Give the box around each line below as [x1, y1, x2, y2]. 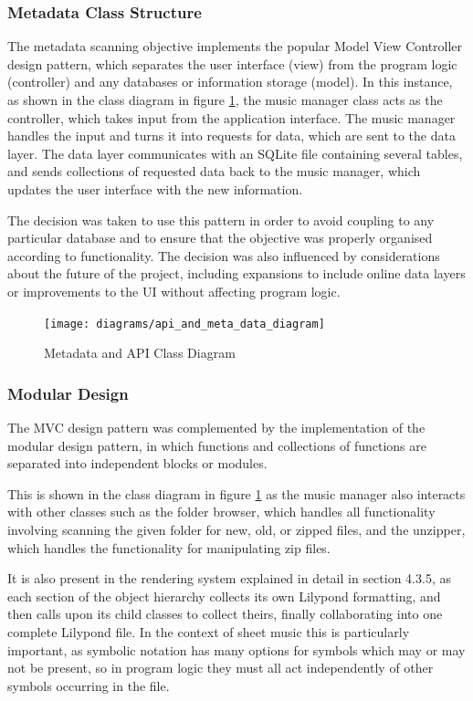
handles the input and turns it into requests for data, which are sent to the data [7, 126, 456, 145]
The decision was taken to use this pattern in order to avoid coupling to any [7, 210, 435, 229]
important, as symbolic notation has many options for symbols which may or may [7, 640, 466, 659]
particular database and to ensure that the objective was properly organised [7, 228, 433, 247]
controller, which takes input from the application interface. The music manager [7, 108, 456, 127]
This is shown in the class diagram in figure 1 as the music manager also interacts [7, 484, 466, 503]
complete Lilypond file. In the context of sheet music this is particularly [7, 622, 410, 641]
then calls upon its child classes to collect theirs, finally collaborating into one [7, 604, 443, 623]
